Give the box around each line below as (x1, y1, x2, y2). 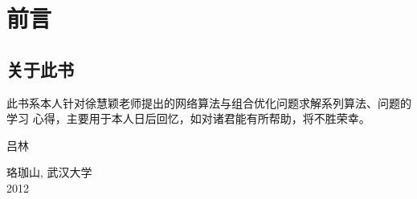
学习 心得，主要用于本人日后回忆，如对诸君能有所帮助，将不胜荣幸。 (6, 110, 370, 127)
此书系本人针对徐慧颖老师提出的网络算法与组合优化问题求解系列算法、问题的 (6, 94, 411, 111)
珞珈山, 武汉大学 (6, 164, 92, 181)
